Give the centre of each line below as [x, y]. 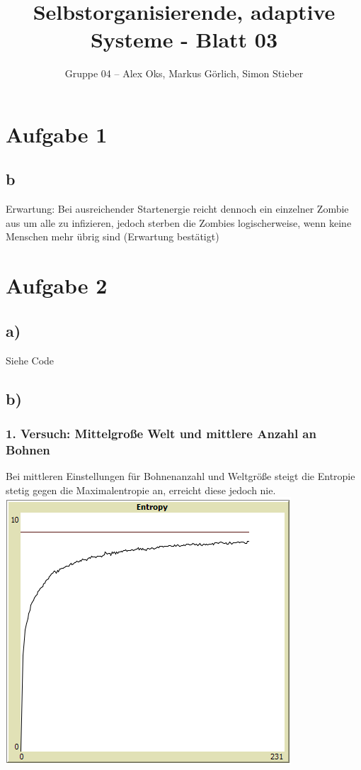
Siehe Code [30, 360]
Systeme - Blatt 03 [184, 39]
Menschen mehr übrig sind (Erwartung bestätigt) [113, 236]
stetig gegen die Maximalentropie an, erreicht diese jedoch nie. [141, 490]
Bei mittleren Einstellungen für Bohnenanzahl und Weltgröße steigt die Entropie [180, 476]
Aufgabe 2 [57, 285]
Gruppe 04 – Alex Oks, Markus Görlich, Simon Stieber [184, 73]
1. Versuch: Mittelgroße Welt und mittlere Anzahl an [161, 433]
